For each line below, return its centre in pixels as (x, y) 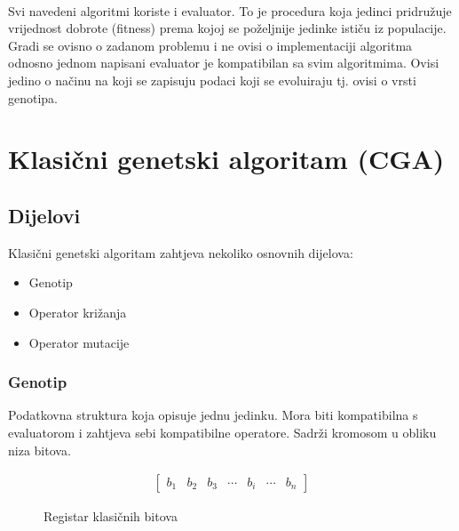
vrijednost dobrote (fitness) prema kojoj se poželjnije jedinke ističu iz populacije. (227, 28)
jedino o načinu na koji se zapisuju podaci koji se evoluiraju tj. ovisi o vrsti (212, 80)
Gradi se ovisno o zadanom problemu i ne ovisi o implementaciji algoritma (210, 45)
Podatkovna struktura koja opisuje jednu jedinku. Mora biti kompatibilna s (213, 415)
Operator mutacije (79, 342)
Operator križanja (78, 312)
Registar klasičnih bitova (111, 516)
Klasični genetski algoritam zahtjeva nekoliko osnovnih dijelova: (181, 252)
